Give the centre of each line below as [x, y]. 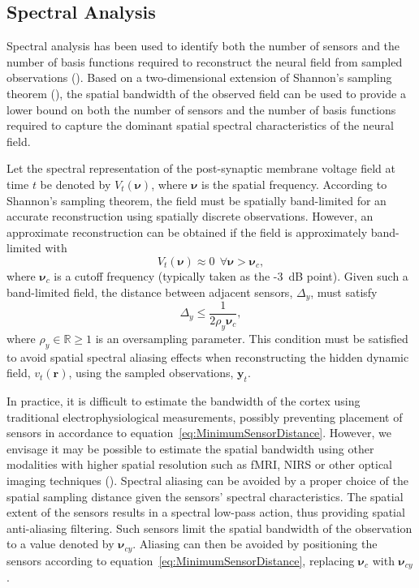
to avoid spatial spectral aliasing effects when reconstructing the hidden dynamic [208, 356]
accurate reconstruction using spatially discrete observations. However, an [190, 216]
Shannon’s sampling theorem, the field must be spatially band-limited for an [197, 200]
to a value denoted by [60, 544]
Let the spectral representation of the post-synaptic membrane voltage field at [201, 168]
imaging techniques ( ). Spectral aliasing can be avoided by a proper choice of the [207, 480]
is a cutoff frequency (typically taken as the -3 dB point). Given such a [231, 275]
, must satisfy [344, 292]
